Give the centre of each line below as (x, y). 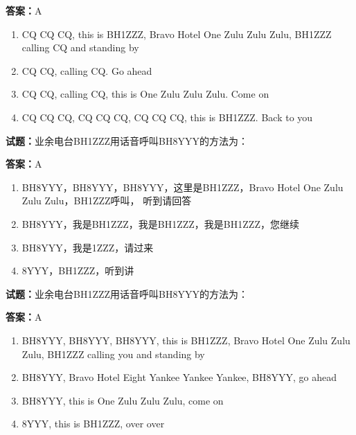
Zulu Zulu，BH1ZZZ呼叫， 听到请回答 (107, 201)
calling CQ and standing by (80, 47)
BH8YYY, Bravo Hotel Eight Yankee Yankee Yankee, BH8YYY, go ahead (179, 377)
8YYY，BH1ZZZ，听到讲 (78, 270)
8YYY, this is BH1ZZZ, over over (93, 424)
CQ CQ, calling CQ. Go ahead (87, 70)
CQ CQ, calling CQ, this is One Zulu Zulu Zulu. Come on (145, 94)
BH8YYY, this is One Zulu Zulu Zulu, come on (123, 400)
